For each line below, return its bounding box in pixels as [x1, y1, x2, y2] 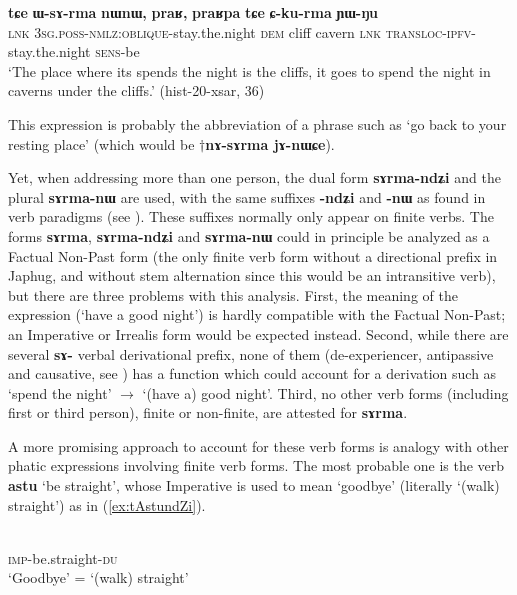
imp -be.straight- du [8, 547, 118, 568]
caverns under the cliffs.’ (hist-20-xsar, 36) [8, 80, 265, 101]
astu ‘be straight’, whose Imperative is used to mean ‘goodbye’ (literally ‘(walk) [8, 475, 500, 496]
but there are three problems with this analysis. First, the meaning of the [8, 284, 458, 305]
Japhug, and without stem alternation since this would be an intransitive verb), [8, 265, 496, 286]
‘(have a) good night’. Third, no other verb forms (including [142, 382, 509, 403]
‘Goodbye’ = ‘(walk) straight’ [8, 567, 189, 588]
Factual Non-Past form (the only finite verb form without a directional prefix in [8, 245, 498, 266]
